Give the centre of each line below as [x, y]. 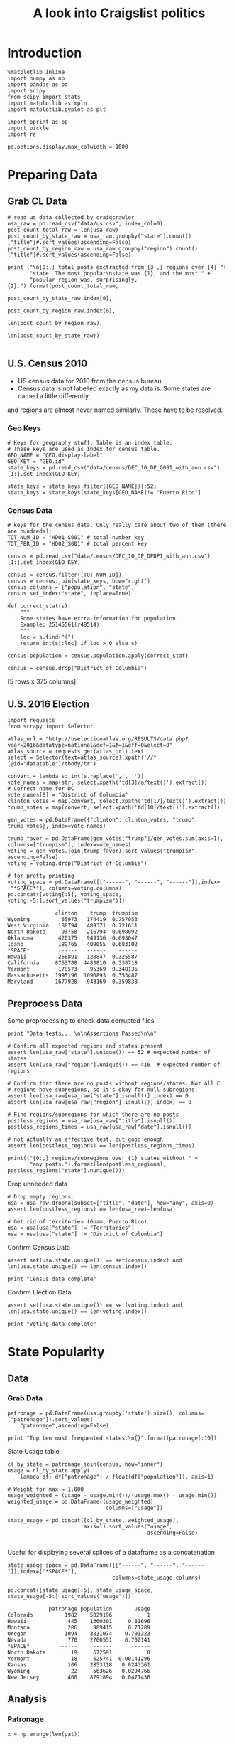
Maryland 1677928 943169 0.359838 [73, 982]
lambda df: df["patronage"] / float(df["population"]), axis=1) [117, 1477]
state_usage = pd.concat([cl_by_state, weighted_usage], [93, 1520]
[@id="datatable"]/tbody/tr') [52, 764]
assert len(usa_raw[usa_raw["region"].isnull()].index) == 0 [100, 1102]
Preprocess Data [45, 1003]
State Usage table [34, 1451]
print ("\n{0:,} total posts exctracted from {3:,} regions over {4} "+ [117, 267]
